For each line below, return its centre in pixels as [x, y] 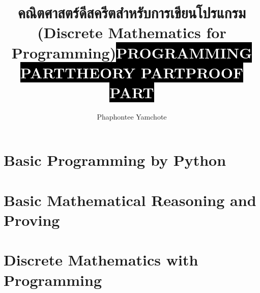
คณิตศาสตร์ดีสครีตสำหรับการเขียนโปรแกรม [132, 12]
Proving [32, 220]
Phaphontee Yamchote [132, 116]
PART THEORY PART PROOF [132, 72]
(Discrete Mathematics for [132, 32]
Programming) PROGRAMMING [132, 52]
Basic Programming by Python [115, 160]
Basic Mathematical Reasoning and [130, 200]
